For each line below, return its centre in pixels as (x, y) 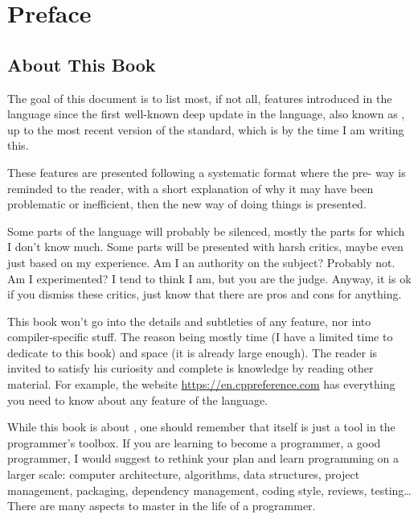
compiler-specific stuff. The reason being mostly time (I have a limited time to (200, 337)
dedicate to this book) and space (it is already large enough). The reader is (193, 352)
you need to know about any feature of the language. (138, 400)
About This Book (82, 64)
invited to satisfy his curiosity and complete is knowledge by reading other (191, 368)
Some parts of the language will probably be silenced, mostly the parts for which (206, 231)
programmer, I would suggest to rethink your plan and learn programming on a (203, 458)
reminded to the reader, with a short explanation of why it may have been (191, 188)
